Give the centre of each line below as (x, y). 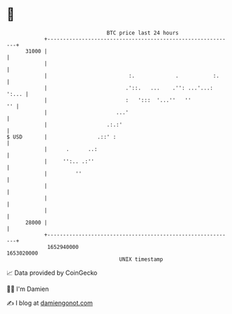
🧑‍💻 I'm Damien (28, 289)
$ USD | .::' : (61, 137)
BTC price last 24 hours (143, 33)
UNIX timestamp (141, 259)
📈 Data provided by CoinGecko (52, 273)
